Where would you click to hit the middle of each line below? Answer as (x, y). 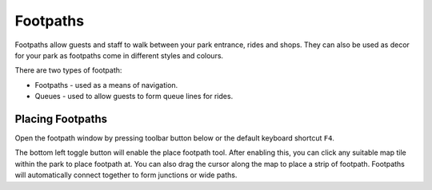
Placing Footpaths (61, 119)
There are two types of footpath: (68, 70)
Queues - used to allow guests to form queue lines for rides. (134, 97)
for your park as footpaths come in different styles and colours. (119, 55)
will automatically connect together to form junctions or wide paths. (126, 175)
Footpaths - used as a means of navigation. (106, 85)
